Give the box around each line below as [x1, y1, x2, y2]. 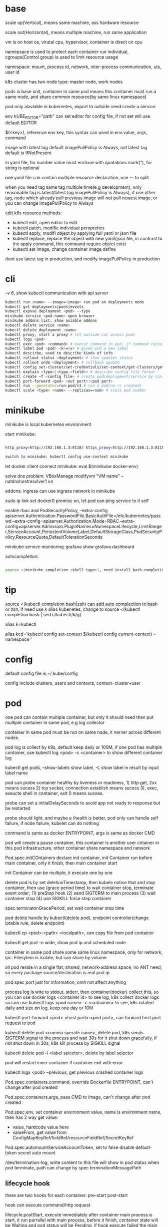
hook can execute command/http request [5, 1202, 90, 1208]
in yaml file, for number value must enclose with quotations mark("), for [5, 159, 152, 165]
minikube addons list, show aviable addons [5, 318, 97, 323]
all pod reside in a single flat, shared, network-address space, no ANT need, [5, 964, 162, 970]
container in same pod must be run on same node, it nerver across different [5, 729, 161, 735]
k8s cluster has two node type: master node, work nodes [5, 79, 123, 85]
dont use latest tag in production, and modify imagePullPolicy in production [5, 256, 160, 262]
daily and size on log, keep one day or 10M [5, 1005, 93, 1011]
